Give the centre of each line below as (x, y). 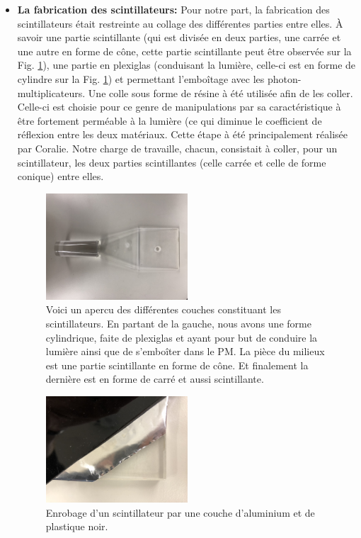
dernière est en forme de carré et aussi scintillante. (155, 379)
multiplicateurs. (51, 93)
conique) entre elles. (61, 176)
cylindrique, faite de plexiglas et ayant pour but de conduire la (182, 337)
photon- (284, 78)
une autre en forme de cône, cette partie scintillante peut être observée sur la (184, 51)
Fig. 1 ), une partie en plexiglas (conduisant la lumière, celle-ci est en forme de (187, 65)
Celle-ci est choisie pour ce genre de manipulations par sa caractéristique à (179, 107)
